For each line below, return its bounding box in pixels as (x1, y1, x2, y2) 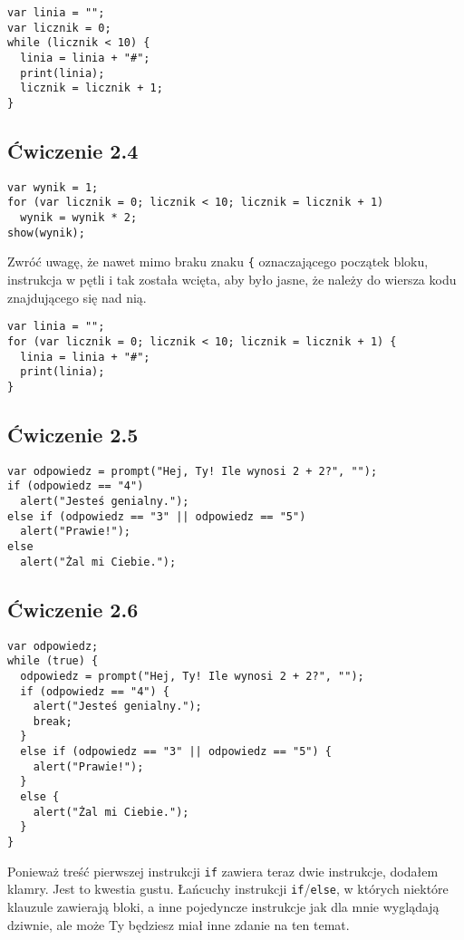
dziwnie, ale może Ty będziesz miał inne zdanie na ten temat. (7, 915, 350, 934)
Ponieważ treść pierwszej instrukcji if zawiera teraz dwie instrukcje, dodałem (7, 861, 439, 880)
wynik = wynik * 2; (20, 211, 138, 225)
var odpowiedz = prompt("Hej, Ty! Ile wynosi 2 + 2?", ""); (7, 464, 378, 478)
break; (33, 714, 72, 728)
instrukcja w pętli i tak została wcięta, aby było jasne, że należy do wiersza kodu (7, 270, 457, 289)
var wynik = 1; (7, 180, 99, 194)
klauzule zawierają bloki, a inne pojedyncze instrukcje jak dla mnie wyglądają (7, 897, 440, 916)
